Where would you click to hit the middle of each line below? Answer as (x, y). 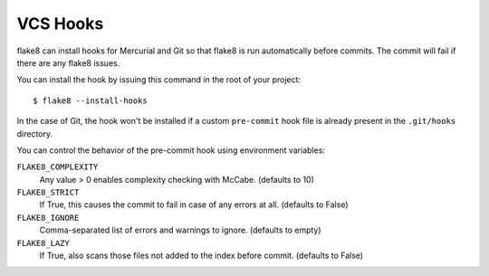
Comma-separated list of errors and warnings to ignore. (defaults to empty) (180, 230)
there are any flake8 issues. (68, 62)
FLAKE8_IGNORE (48, 218)
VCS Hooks (60, 24)
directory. (35, 133)
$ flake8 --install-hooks (91, 100)
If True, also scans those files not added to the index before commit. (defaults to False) (201, 256)
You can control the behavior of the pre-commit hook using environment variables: (171, 150)
